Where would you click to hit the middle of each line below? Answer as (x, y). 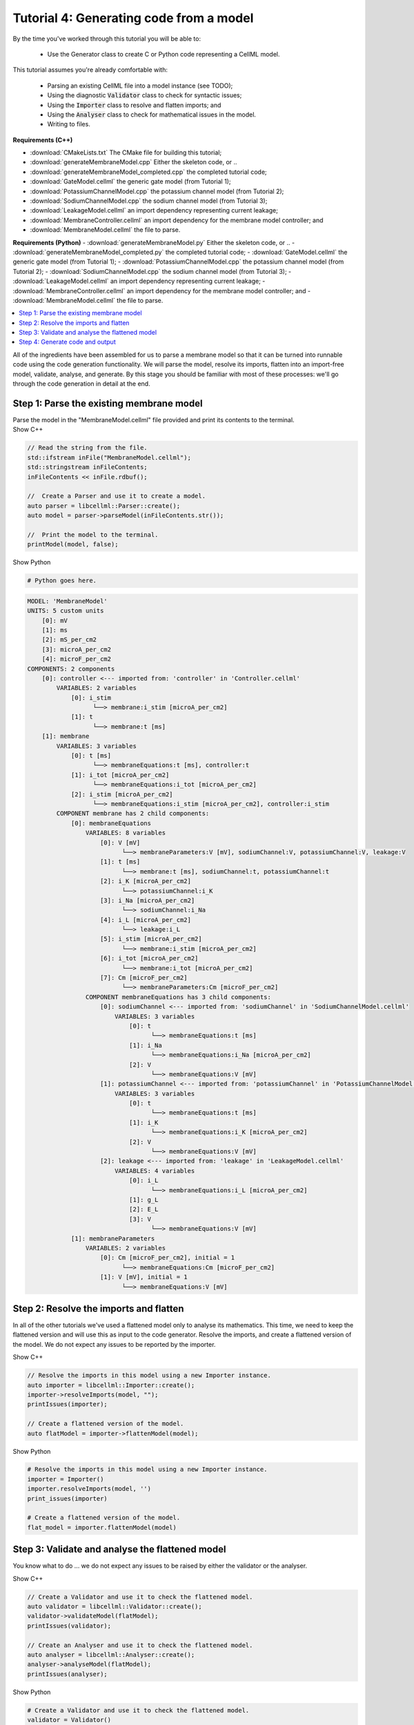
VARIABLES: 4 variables (155, 1171)
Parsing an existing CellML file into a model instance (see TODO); (140, 86)
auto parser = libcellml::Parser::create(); (104, 506)
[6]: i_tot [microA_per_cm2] (149, 958)
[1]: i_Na (145, 1045)
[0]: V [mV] (120, 842)
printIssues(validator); (69, 1626)
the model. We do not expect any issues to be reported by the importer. (114, 1344)
